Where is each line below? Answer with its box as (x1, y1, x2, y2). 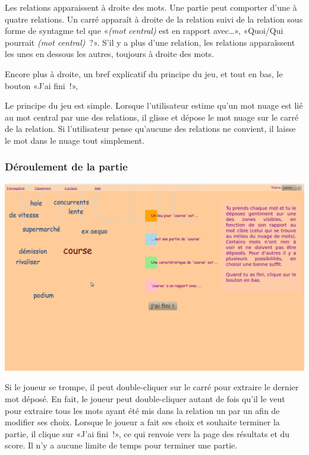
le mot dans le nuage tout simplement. (5, 134, 145, 146)
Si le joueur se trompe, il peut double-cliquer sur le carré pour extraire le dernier (5, 381, 299, 393)
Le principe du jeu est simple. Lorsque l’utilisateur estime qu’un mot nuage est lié (5, 99, 303, 112)
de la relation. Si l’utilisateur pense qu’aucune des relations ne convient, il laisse (5, 122, 296, 135)
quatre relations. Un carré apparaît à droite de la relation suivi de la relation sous (5, 12, 303, 25)
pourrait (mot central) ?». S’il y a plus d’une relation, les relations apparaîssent (5, 36, 295, 48)
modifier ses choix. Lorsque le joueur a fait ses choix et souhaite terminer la (5, 416, 280, 428)
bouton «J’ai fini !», (5, 79, 78, 91)
